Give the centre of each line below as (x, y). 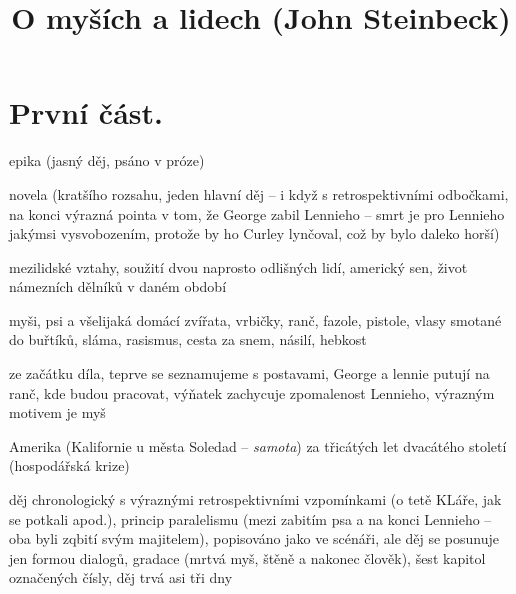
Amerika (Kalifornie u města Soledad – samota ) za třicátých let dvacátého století (258, 445)
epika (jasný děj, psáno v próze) (107, 160)
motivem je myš (57, 412)
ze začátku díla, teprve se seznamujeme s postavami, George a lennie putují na (249, 373)
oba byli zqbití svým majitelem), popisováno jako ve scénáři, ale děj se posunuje (254, 538)
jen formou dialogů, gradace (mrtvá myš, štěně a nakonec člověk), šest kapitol (247, 557)
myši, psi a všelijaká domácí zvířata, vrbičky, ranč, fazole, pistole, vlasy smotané (255, 319)
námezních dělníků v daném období (118, 286)
